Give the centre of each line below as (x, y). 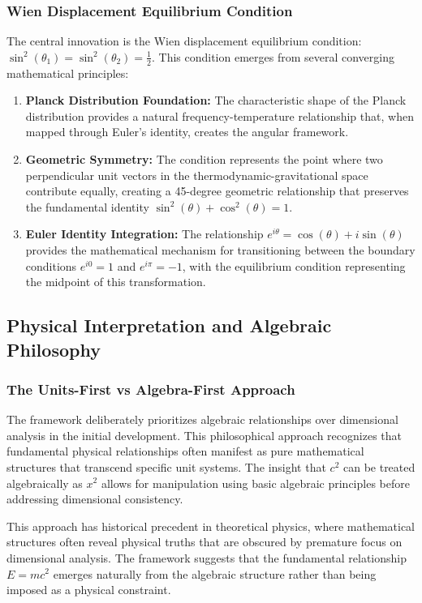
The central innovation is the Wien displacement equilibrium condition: (184, 41)
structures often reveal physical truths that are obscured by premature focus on (205, 542)
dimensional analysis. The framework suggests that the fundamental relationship (207, 557)
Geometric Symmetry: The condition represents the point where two (204, 159)
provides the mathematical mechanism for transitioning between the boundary (220, 249)
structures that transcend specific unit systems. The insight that (166, 466)
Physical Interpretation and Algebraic (169, 325)
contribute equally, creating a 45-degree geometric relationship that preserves (217, 191)
